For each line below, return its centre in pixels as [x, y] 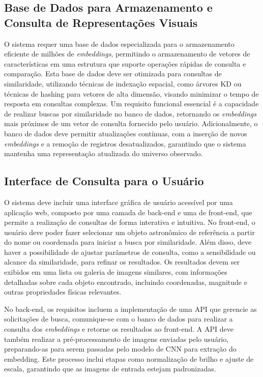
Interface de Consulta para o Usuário [104, 181]
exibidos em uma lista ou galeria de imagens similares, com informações [116, 272]
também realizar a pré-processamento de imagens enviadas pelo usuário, [116, 339]
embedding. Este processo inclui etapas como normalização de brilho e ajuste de [129, 358]
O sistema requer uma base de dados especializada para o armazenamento [119, 43]
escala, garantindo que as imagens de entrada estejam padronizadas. [110, 369]
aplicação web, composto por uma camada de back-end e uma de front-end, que [128, 212]
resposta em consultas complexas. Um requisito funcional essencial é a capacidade [131, 104]
